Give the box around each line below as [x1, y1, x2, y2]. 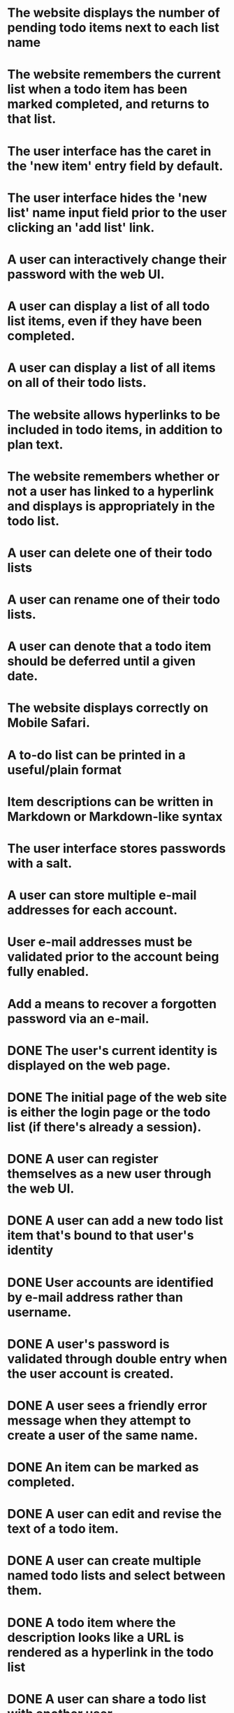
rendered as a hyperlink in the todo [7, 1644, 214, 1660]
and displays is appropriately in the [7, 498, 215, 514]
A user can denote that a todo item [7, 639, 212, 655]
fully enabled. [7, 964, 89, 979]
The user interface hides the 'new [7, 190, 207, 205]
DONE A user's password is [7, 1336, 170, 1352]
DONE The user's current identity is [7, 1042, 218, 1058]
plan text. [7, 437, 64, 452]
